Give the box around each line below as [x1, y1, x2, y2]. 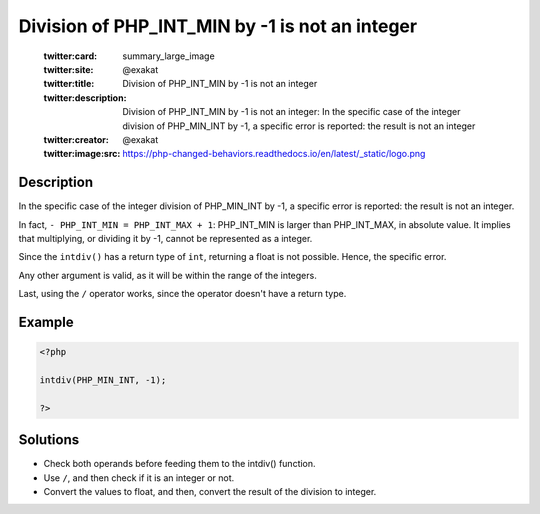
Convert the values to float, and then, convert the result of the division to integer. [43, 485, 377, 497]
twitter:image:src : [43, 148, 121, 160]
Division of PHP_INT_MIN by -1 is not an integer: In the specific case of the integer [122, 106, 461, 118]
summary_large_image [122, 50, 215, 62]
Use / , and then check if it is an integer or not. [43, 471, 235, 484]
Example [18, 313, 74, 330]
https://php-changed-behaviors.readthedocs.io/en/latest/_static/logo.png [122, 148, 426, 160]
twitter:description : [43, 91, 127, 104]
